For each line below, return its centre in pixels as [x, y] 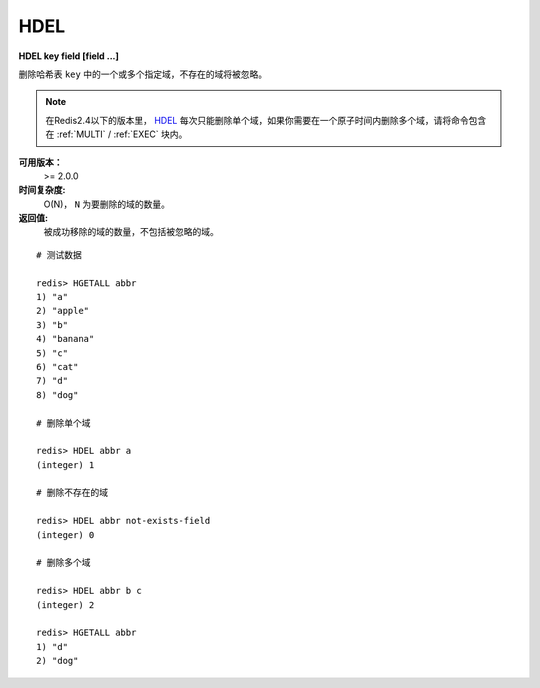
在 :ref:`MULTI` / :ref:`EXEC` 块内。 [116, 134]
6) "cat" [57, 366]
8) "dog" [57, 394]
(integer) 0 [65, 534]
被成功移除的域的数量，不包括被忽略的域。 [131, 232]
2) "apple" [63, 311]
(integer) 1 [65, 464]
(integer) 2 [65, 604]
